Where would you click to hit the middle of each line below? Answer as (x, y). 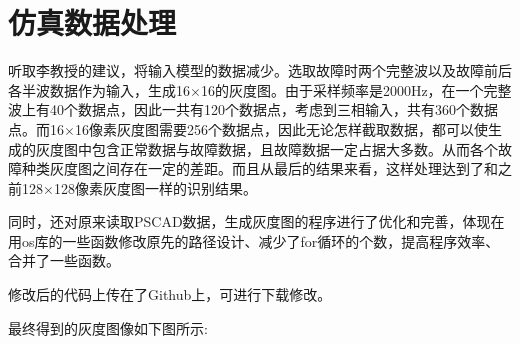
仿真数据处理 (92, 22)
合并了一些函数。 (64, 260)
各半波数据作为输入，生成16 (99, 89)
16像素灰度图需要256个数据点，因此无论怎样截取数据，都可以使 (281, 128)
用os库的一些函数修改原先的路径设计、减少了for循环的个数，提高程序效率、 (254, 240)
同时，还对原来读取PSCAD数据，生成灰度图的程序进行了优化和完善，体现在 (256, 221)
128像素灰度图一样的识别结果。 (155, 187)
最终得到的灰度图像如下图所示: (108, 327)
